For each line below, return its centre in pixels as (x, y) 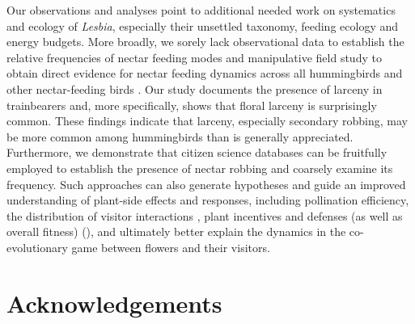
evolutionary (37, 247)
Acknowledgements (114, 303)
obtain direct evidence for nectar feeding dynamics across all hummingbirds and (205, 73)
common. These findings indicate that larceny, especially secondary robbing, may (207, 121)
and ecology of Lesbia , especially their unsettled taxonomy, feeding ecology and (203, 25)
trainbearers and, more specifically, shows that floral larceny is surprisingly (192, 105)
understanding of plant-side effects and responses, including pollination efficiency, (208, 200)
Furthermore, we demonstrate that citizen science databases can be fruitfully (197, 152)
